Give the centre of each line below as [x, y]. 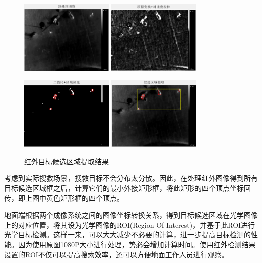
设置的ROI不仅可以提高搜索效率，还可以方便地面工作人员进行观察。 [116, 254]
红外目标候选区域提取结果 [67, 161]
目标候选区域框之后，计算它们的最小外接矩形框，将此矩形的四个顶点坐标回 [127, 188]
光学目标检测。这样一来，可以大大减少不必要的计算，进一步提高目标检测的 [127, 234]
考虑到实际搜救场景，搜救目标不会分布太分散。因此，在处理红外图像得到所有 [131, 178]
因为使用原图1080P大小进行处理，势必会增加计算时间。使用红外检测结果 [137, 244]
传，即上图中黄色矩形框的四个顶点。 [64, 198]
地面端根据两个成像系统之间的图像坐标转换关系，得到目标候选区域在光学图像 [131, 215]
